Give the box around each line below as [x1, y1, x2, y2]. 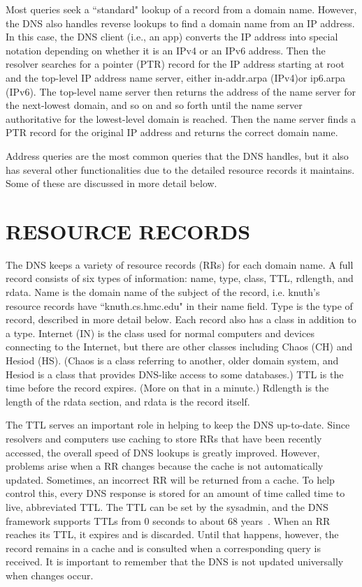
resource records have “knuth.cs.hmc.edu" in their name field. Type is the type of [6, 298, 353, 313]
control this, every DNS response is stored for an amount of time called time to [6, 486, 345, 500]
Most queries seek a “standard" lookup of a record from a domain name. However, [6, 2, 357, 16]
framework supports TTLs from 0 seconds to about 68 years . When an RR [6, 513, 331, 528]
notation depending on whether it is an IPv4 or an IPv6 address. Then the [6, 43, 326, 57]
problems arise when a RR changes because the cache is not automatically [6, 459, 324, 473]
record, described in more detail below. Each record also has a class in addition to [6, 312, 356, 327]
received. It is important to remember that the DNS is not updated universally [6, 554, 344, 569]
